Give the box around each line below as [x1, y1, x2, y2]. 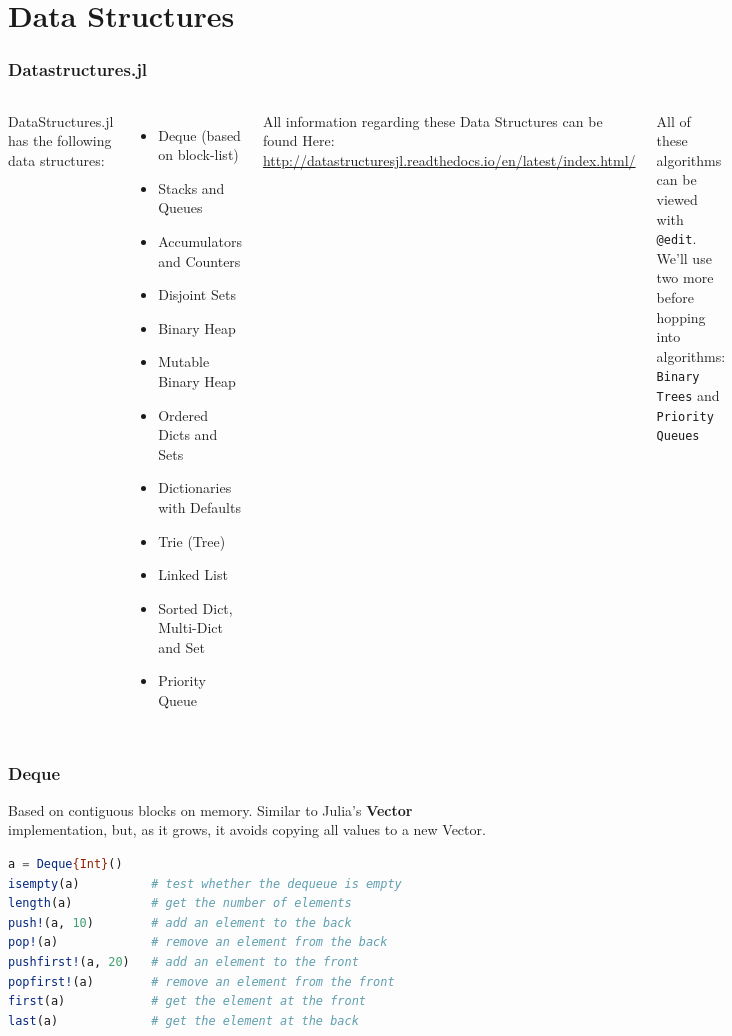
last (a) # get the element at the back [8, 1013, 359, 1028]
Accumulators [158, 230, 242, 251]
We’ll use [656, 247, 712, 268]
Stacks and [158, 177, 225, 198]
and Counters [158, 250, 241, 271]
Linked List [158, 564, 228, 585]
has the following [8, 130, 112, 151]
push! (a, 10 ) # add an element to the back [8, 915, 352, 930]
